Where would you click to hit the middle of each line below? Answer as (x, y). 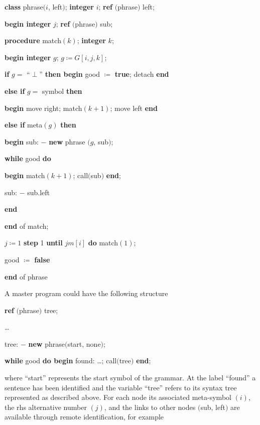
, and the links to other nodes (150, 407)
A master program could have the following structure (86, 293)
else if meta (24, 125)
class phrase (24, 7)
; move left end (134, 108)
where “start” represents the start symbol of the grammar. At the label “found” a (130, 378)
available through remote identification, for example (84, 417)
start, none (84, 343)
